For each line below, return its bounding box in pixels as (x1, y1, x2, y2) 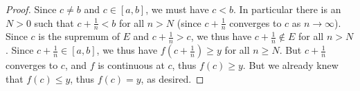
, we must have (145, 2, 209, 16)
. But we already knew (242, 58, 339, 72)
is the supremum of (38, 29, 120, 43)
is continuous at (98, 58, 165, 72)
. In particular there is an (233, 2, 341, 16)
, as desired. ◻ (141, 71, 204, 85)
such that (34, 15, 74, 30)
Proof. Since (6, 2, 57, 16)
